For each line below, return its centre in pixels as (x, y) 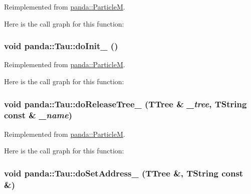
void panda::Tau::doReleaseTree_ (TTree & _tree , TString (125, 104)
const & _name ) (38, 115)
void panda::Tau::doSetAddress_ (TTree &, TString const (124, 173)
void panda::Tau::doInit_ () (61, 46)
